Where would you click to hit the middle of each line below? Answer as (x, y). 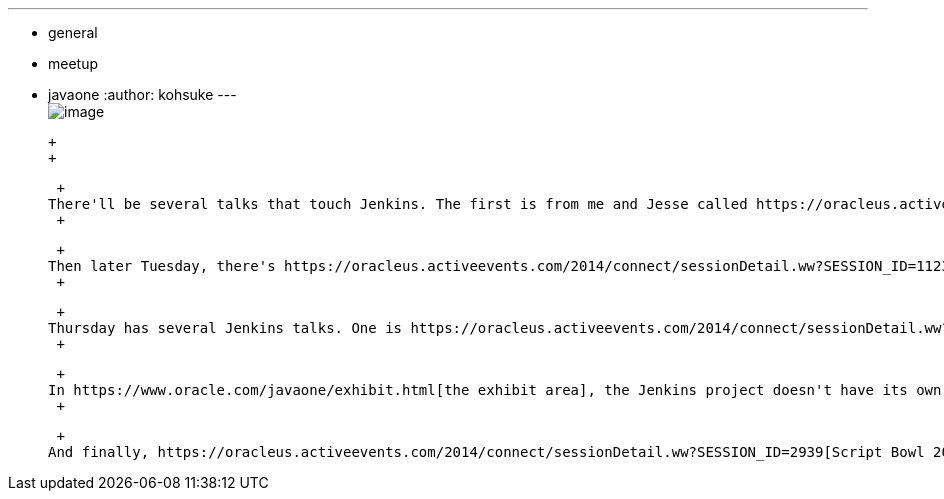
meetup (73, 63)
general (73, 32)
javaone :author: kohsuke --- (142, 94)
